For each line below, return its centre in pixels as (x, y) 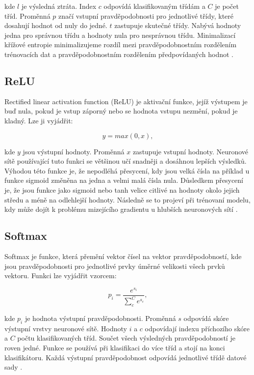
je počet (227, 6)
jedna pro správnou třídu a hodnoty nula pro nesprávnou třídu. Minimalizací (120, 35)
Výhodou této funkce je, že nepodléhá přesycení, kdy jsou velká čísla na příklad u (127, 170)
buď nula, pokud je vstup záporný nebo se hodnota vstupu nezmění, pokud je (121, 111)
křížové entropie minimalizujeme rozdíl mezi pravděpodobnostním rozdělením (121, 44)
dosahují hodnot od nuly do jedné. (56, 25)
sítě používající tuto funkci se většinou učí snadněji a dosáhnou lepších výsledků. (126, 161)
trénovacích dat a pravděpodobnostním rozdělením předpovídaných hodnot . (119, 54)
